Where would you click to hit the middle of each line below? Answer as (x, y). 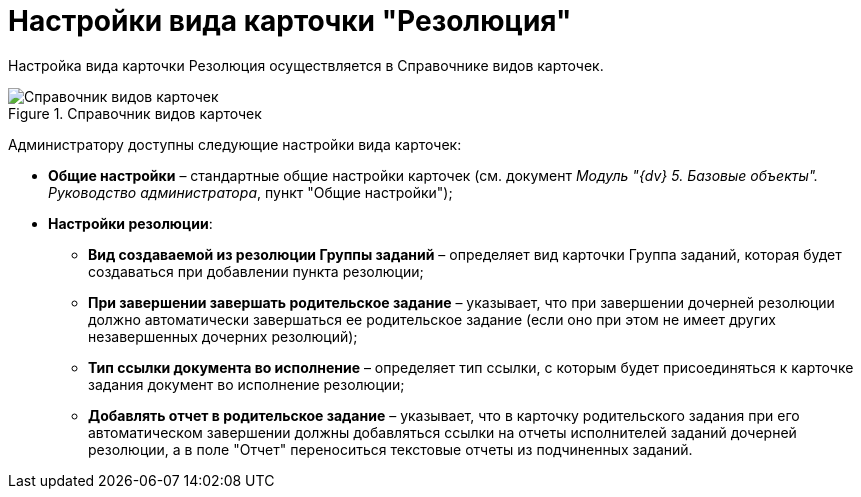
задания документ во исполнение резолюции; (246, 384)
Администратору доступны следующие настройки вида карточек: (235, 144)
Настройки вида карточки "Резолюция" (290, 21)
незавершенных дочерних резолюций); (223, 336)
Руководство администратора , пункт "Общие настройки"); (250, 192)
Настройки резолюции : (130, 223)
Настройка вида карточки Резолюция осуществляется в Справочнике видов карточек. (306, 65)
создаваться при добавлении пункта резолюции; (256, 271)
